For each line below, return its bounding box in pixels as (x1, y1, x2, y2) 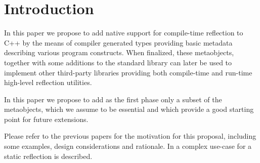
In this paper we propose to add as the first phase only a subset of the (4, 94, 222, 104)
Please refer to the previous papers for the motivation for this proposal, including (4, 131, 256, 141)
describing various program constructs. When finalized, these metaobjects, (4, 47, 234, 58)
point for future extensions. (4, 113, 89, 124)
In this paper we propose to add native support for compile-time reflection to (4, 27, 243, 38)
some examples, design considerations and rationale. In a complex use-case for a (4, 141, 252, 151)
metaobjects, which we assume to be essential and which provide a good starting (4, 104, 254, 114)
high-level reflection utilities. (4, 77, 92, 88)
